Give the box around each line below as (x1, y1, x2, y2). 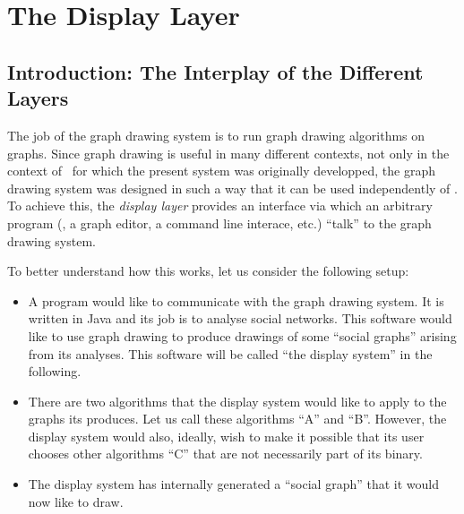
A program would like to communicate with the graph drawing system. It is (28, 291, 444, 310)
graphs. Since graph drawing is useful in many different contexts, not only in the (7, 143, 450, 162)
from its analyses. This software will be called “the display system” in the (28, 344, 433, 363)
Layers (7, 84, 69, 112)
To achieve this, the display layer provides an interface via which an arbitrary (7, 196, 433, 215)
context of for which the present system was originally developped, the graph (7, 161, 436, 180)
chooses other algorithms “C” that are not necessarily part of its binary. (28, 444, 423, 463)
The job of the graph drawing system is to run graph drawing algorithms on (7, 125, 425, 144)
